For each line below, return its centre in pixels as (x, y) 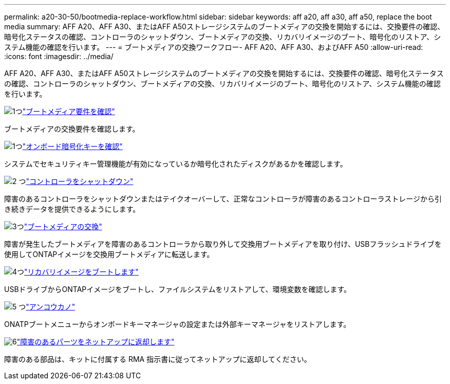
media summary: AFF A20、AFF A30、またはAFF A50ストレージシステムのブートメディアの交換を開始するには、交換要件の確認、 (224, 26)
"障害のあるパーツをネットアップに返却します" (96, 342)
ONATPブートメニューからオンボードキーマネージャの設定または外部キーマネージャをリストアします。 (177, 324)
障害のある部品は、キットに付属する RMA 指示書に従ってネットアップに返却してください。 (158, 359)
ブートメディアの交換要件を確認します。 (72, 129)
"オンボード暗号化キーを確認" (72, 146)
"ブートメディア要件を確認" (69, 111)
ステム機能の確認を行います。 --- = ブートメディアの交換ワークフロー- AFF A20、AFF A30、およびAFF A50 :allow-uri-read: (214, 47)
